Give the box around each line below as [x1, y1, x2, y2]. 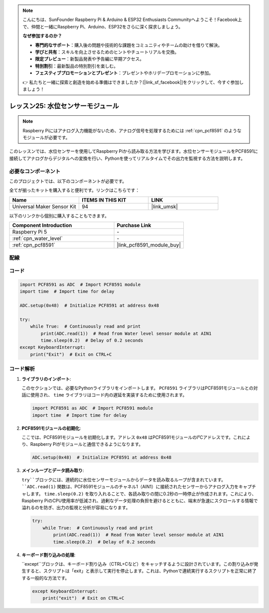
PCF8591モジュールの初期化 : [21, 425, 81, 431]
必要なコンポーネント [9, 168, 61, 175]
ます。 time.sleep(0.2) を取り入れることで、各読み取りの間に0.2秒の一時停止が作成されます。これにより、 [30, 491, 257, 497]
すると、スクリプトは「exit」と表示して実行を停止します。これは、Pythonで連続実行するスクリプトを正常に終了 [25, 568, 257, 574]
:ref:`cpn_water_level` [12, 235, 63, 242]
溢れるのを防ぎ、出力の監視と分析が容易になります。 [21, 505, 131, 511]
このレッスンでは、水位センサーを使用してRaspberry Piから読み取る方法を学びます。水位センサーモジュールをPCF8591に [9, 148, 259, 154]
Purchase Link [117, 222, 151, 229]
